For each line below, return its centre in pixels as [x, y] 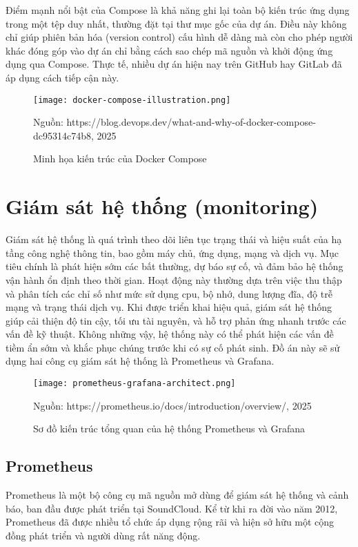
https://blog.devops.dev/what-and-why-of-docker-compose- [191, 122]
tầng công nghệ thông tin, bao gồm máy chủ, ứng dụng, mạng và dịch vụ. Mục [172, 252]
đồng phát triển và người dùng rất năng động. [103, 535]
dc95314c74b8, [63, 135]
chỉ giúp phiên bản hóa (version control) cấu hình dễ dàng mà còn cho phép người [179, 37]
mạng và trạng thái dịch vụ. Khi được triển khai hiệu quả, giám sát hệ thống [169, 307]
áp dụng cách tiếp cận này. [62, 77]
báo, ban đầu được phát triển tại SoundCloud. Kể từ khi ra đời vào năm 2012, [172, 508]
